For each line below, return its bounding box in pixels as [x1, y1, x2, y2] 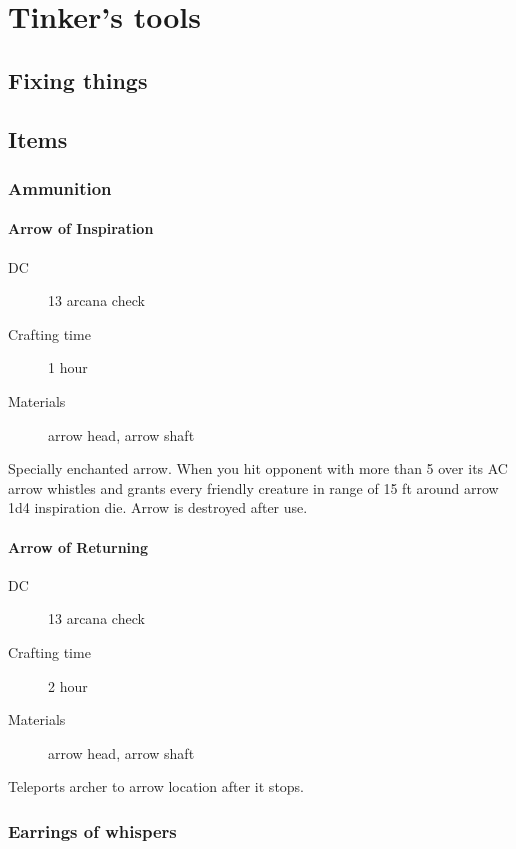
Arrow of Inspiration [8, 218, 154, 239]
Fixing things [8, 64, 148, 95]
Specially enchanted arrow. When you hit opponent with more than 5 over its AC [8, 458, 508, 479]
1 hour [48, 357, 88, 378]
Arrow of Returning [8, 536, 149, 557]
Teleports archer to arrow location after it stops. [8, 776, 305, 797]
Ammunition [8, 175, 112, 200]
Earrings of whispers [8, 818, 177, 843]
